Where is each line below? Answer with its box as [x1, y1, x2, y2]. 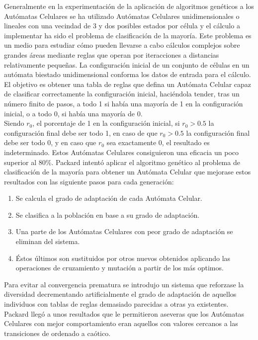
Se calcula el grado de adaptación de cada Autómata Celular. [15, 193, 202, 203]
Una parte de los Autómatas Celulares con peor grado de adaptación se [15, 226, 233, 237]
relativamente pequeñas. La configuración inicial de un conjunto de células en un [4, 59, 250, 70]
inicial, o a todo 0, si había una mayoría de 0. [4, 108, 143, 118]
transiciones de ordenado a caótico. [4, 328, 111, 338]
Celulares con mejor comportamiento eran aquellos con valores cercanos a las [4, 318, 238, 329]
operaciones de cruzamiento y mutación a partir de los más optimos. [15, 262, 224, 273]
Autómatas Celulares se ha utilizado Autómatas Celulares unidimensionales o [4, 10, 240, 21]
